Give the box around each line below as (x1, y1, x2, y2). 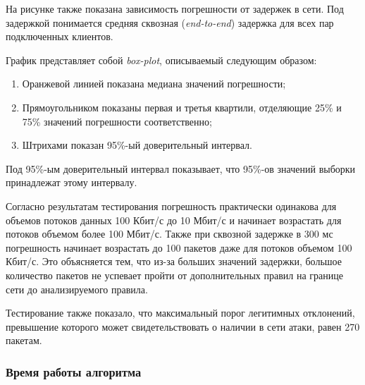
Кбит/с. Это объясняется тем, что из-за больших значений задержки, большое (6, 254, 342, 269)
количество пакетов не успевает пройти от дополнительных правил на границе (6, 267, 343, 282)
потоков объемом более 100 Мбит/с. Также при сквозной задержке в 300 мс (6, 226, 333, 241)
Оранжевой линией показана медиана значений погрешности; (22, 76, 286, 91)
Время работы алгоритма (6, 362, 142, 380)
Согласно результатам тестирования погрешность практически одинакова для (6, 198, 337, 213)
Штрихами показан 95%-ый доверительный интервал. (22, 137, 252, 152)
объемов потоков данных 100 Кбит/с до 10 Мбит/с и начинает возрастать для (6, 212, 342, 227)
